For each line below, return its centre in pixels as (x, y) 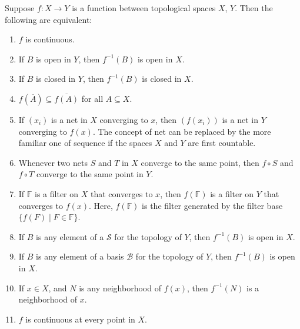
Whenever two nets (53, 162)
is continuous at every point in (80, 319)
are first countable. (222, 143)
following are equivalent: (49, 19)
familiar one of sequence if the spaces (85, 143)
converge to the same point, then (200, 162)
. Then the (254, 8)
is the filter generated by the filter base (212, 205)
